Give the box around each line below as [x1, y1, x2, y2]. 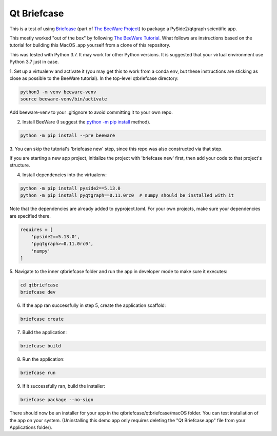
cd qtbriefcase [20, 282, 58, 288]
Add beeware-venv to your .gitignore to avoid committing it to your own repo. [9, 109, 173, 115]
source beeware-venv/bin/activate [20, 96, 107, 102]
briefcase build [20, 343, 62, 349]
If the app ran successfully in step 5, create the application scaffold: [22, 302, 166, 308]
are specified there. [9, 213, 51, 219]
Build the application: [22, 329, 67, 336]
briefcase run [20, 370, 56, 376]
